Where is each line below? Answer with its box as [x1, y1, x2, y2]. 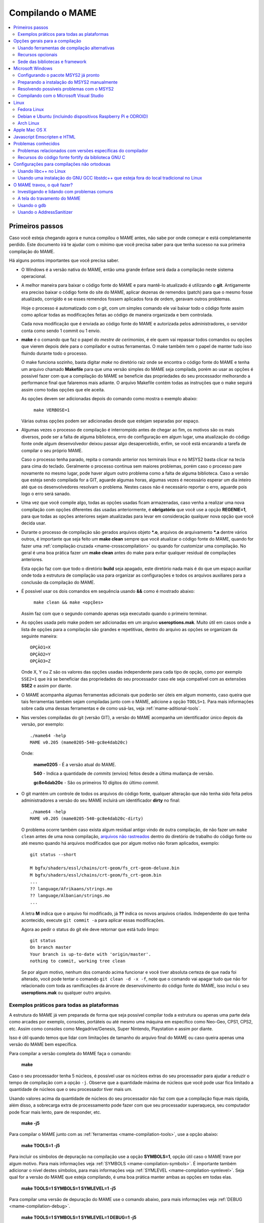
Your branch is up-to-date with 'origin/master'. [30, 951, 152, 957]
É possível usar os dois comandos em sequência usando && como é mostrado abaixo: [21, 588, 195, 594]
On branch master [30, 945, 71, 950]
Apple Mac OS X [13, 127, 46, 133]
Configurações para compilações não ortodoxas [13, 161, 111, 167]
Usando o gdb [18, 202, 46, 208]
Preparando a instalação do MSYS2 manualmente [18, 79, 118, 85]
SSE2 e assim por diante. [21, 683, 72, 689]
